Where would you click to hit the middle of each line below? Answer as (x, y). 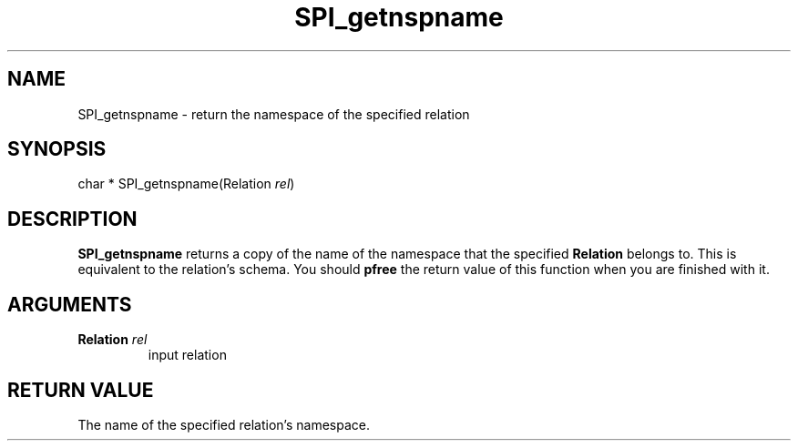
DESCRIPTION (72, 219)
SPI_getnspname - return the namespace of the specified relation (274, 114)
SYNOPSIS (57, 149)
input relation (187, 355)
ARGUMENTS (70, 304)
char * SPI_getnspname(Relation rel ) (186, 184)
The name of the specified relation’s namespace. (224, 424)
